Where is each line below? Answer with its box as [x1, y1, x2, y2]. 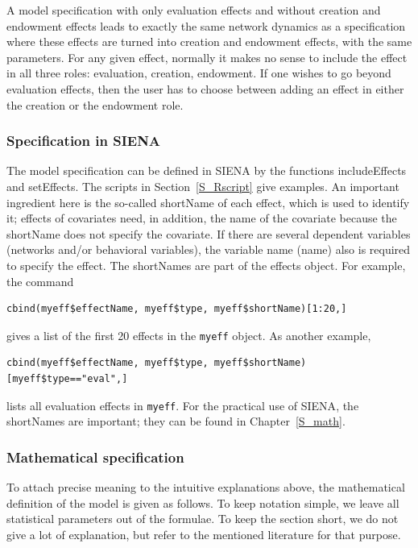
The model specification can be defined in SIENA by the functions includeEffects [6, 162, 407, 179]
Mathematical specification [6, 446, 184, 467]
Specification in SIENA [6, 131, 161, 151]
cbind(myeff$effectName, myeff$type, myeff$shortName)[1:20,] [6, 303, 347, 315]
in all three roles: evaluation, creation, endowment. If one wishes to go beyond [6, 64, 391, 81]
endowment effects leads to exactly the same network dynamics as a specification [6, 17, 406, 34]
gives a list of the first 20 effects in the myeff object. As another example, [6, 326, 371, 343]
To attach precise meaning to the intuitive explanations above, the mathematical [6, 479, 405, 496]
